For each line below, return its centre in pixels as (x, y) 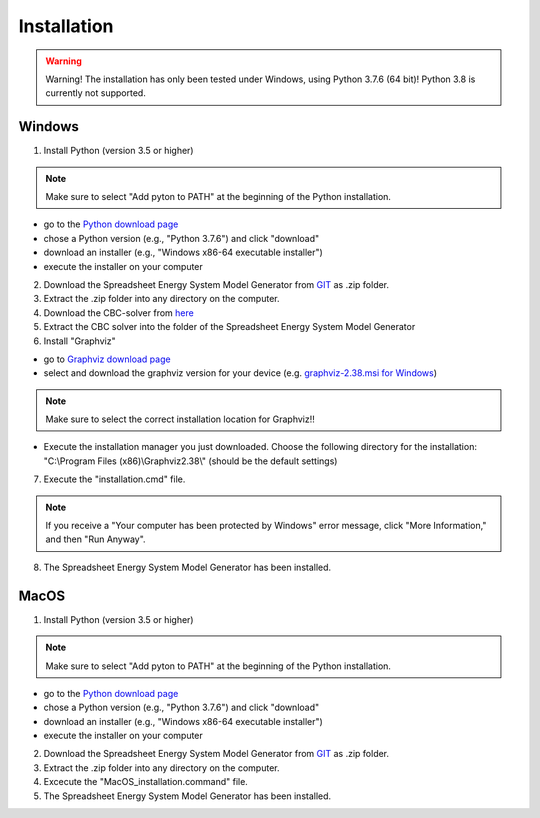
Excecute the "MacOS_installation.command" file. (146, 782)
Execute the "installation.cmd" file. (114, 479)
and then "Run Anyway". (95, 539)
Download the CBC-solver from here (118, 312)
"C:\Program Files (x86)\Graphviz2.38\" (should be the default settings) (190, 461)
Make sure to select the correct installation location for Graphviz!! (180, 419)
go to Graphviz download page (107, 359)
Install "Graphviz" (79, 341)
